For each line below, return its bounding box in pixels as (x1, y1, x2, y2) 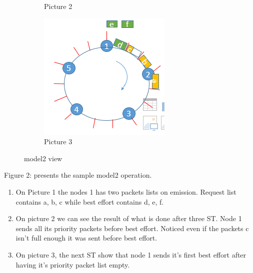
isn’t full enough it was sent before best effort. (15, 233, 157, 243)
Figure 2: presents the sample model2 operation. (4, 170, 152, 180)
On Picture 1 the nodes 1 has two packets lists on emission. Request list (15, 186, 236, 197)
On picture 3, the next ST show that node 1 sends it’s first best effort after (15, 249, 246, 260)
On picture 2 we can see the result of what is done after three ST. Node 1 (15, 213, 242, 224)
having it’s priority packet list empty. (15, 259, 130, 270)
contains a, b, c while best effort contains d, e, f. (15, 196, 164, 207)
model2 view (24, 153, 62, 163)
